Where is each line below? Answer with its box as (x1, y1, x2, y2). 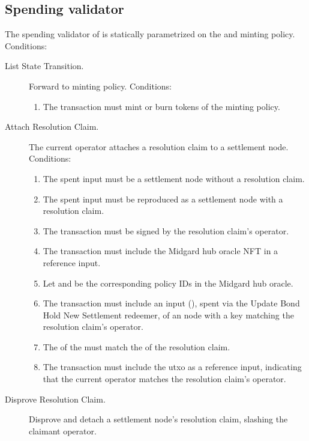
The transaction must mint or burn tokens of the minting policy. (43, 100, 280, 112)
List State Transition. (5, 59, 84, 72)
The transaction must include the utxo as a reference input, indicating (43, 360, 302, 373)
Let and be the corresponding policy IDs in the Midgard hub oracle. (43, 276, 293, 289)
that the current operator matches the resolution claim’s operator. (43, 373, 286, 385)
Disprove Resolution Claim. (5, 392, 106, 405)
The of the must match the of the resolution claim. (43, 340, 230, 353)
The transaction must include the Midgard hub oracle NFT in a (43, 245, 278, 257)
